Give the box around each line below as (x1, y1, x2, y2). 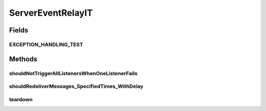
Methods (9, 55, 37, 63)
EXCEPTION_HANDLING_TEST (9, 41, 83, 48)
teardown (9, 96, 33, 103)
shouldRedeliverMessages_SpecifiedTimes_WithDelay (9, 83, 144, 90)
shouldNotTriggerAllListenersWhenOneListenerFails (9, 70, 138, 77)
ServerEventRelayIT (9, 7, 93, 18)
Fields (9, 26, 29, 34)
